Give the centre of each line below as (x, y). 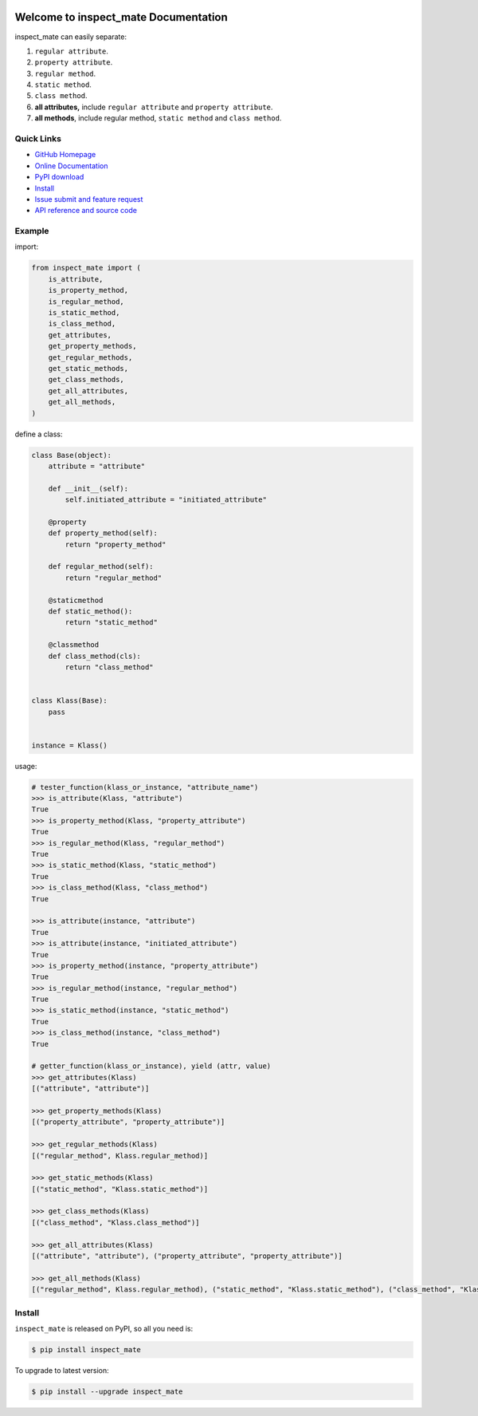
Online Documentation (71, 166)
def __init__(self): (88, 488)
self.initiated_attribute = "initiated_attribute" (166, 500)
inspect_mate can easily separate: (71, 37)
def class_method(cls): (94, 656)
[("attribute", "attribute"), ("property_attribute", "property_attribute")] (187, 1256)
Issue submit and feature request (89, 199)
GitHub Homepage (65, 155)
